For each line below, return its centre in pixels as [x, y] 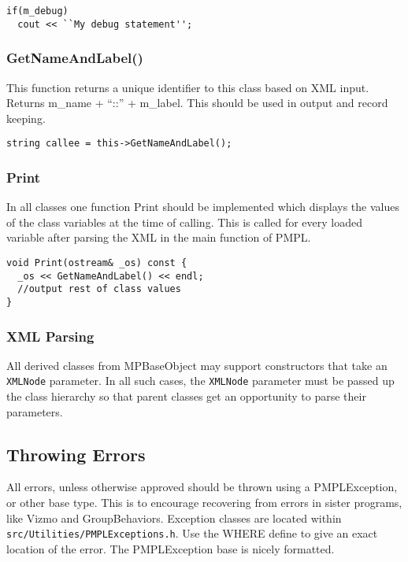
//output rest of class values [99, 289]
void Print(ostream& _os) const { [97, 263]
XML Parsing [50, 336]
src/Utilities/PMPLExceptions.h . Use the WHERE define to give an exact [192, 533]
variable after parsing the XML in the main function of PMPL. [159, 237]
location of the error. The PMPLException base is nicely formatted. [171, 548]
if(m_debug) [37, 11]
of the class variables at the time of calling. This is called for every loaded [184, 222]
